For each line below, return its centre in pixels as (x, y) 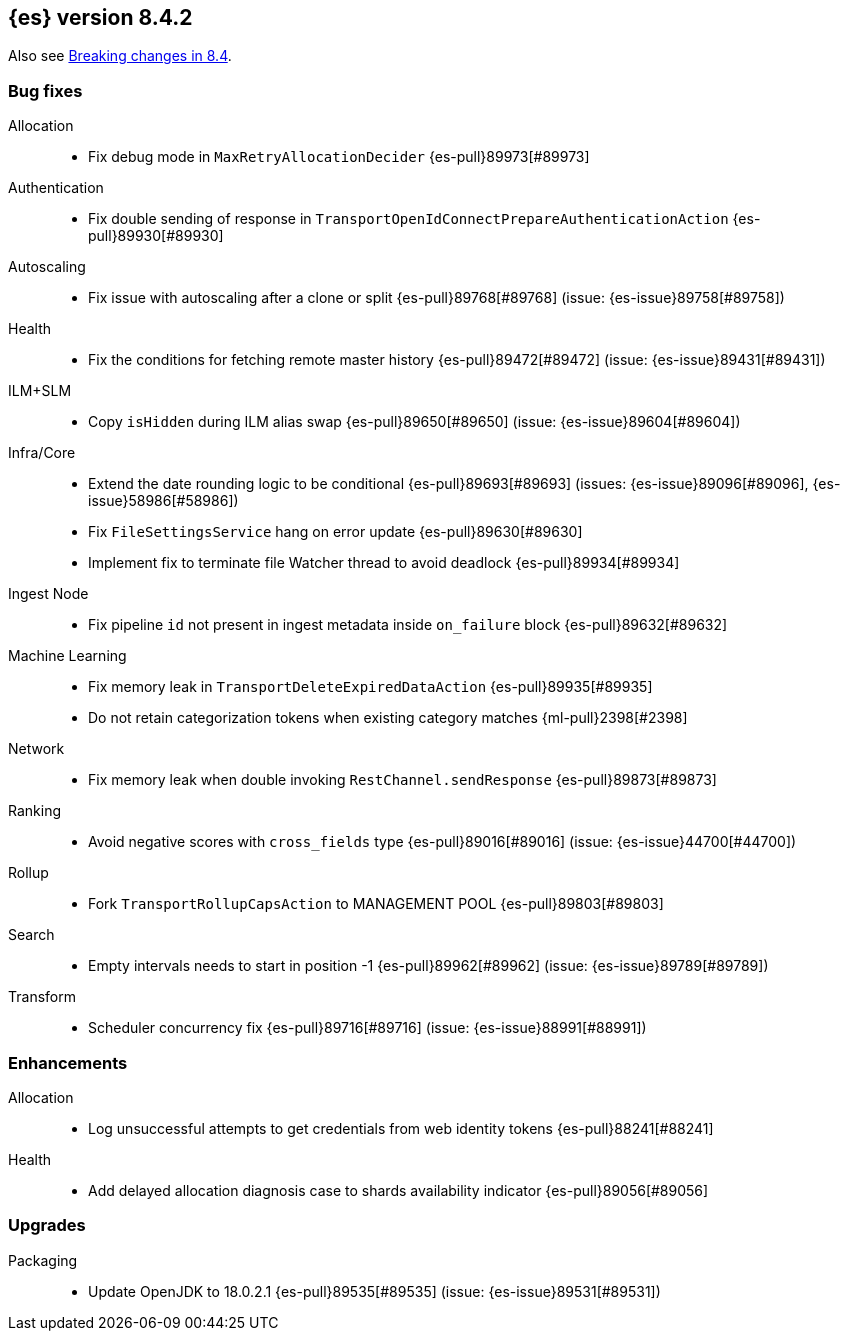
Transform (42, 997)
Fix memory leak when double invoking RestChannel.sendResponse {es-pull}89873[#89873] (402, 780)
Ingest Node (48, 594)
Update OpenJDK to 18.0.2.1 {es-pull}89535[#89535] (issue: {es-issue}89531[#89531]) (374, 1291)
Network (36, 749)
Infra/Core (42, 453)
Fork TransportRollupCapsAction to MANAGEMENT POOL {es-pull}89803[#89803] (376, 904)
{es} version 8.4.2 (100, 17)
